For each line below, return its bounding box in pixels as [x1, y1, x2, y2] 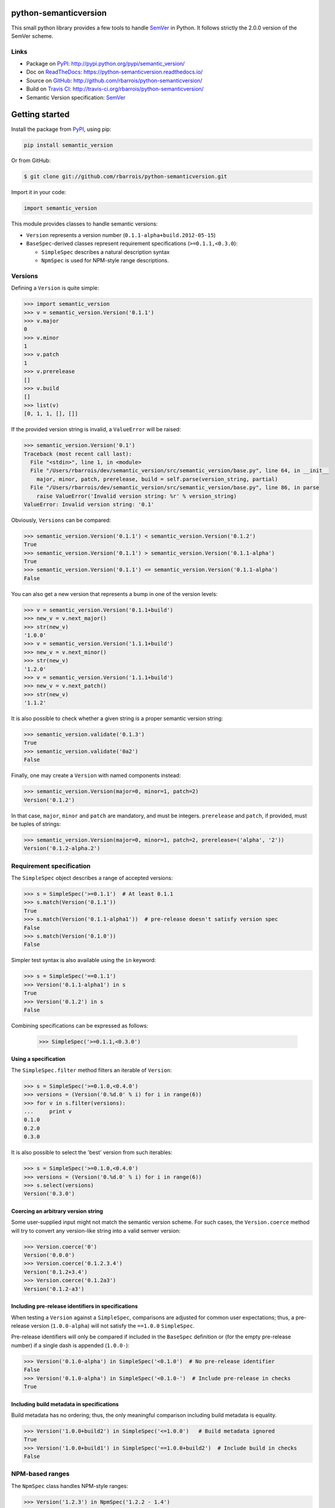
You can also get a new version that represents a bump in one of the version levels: [11, 590, 218, 597]
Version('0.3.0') [23, 1190, 75, 1197]
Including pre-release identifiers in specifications [11, 1303, 138, 1310]
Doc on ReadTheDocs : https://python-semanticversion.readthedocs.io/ [26, 68, 203, 75]
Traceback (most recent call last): [23, 450, 133, 457]
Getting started [11, 109, 70, 120]
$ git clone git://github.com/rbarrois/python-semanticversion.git [23, 173, 228, 180]
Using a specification [11, 1056, 66, 1063]
